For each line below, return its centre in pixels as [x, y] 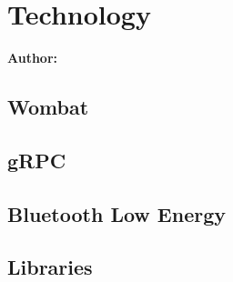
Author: [33, 58]
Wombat [48, 107]
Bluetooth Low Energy [116, 213]
